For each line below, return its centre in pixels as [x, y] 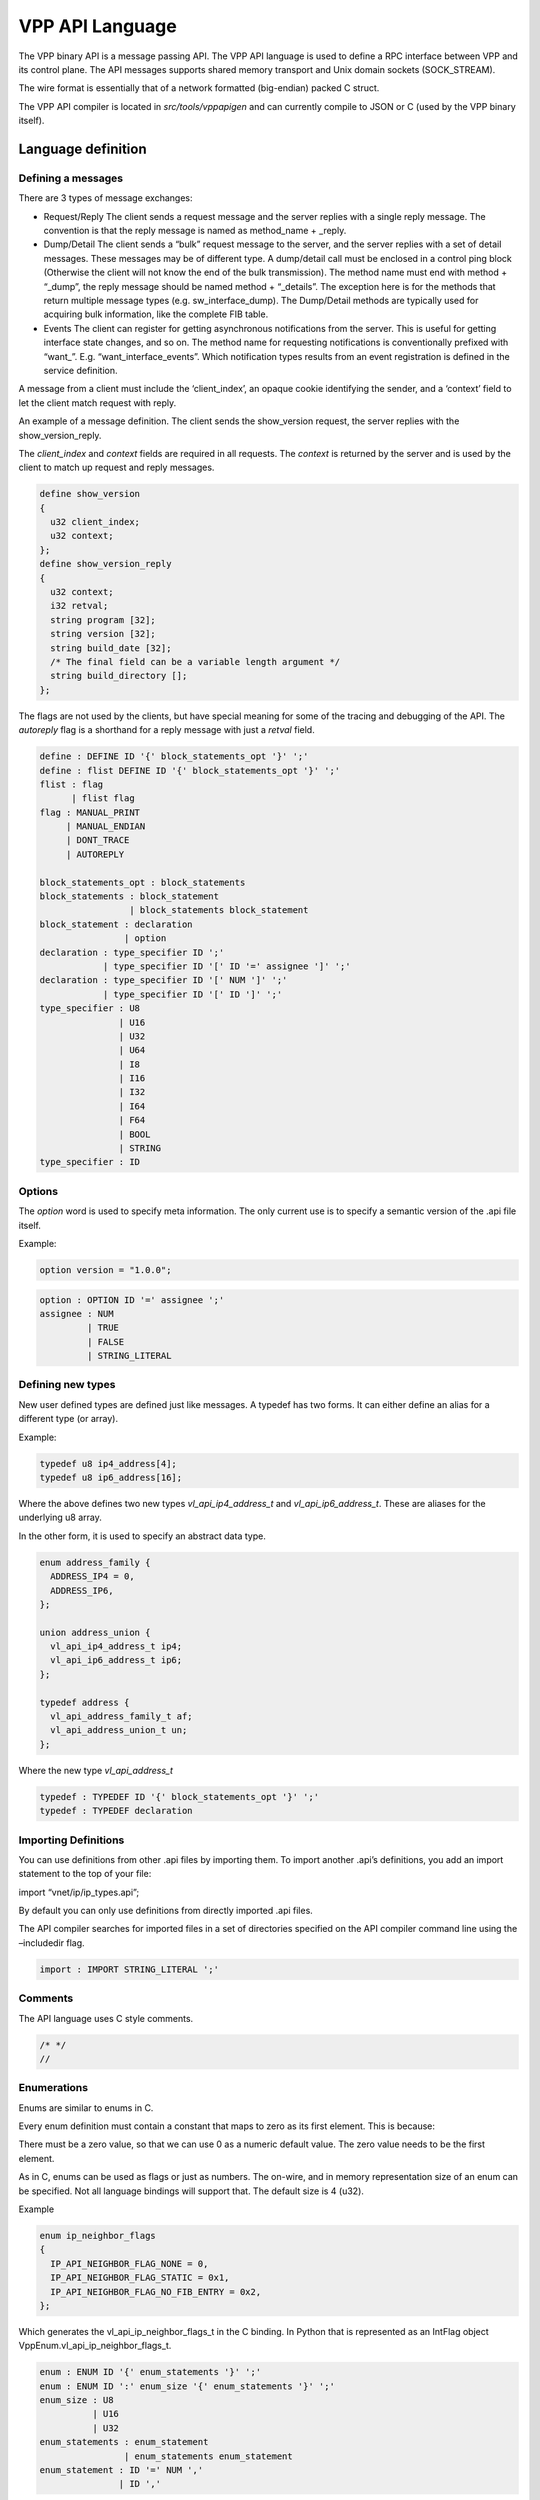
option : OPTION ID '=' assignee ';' [132, 1299]
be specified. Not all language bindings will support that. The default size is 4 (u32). [191, 2191]
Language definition [82, 148]
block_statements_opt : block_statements [142, 882]
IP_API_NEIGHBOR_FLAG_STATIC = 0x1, [140, 2278]
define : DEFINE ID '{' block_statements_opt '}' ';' [174, 756]
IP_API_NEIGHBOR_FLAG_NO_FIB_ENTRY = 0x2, [156, 2291]
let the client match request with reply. [97, 402]
